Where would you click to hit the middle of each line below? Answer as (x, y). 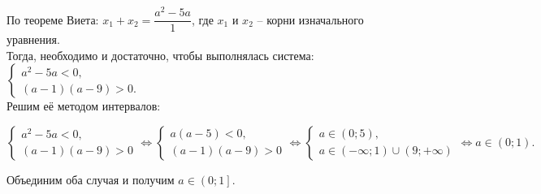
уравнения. (33, 39)
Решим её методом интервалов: (84, 106)
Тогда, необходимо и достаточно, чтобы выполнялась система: (160, 55)
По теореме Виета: (53, 19)
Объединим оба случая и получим (91, 179)
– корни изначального (310, 19)
